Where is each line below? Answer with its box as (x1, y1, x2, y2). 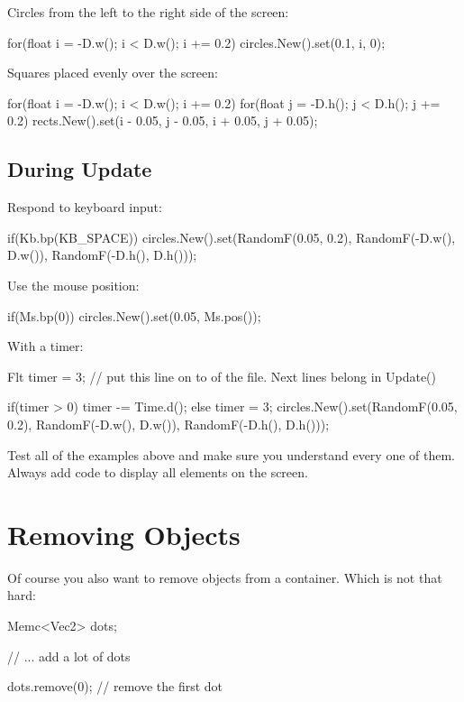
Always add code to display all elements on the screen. (7, 463, 308, 482)
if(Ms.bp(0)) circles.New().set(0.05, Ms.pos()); (7, 306, 261, 325)
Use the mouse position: (7, 275, 140, 294)
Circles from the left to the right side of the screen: (7, 3, 289, 21)
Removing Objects (7, 515, 241, 552)
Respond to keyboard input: (7, 198, 162, 217)
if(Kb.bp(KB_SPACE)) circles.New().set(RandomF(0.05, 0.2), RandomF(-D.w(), (7, 227, 456, 246)
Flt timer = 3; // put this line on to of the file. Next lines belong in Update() (7, 366, 437, 385)
